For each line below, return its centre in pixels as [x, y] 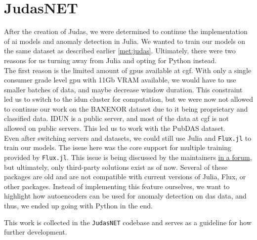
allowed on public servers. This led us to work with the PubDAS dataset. [115, 128]
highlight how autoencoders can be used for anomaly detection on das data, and [125, 196]
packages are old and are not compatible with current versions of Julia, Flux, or [125, 177]
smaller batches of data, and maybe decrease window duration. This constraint [123, 89]
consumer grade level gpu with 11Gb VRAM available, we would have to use [120, 80]
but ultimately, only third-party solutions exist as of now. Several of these [116, 167]
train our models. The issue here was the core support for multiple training [118, 147]
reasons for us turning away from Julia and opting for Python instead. [110, 60]
